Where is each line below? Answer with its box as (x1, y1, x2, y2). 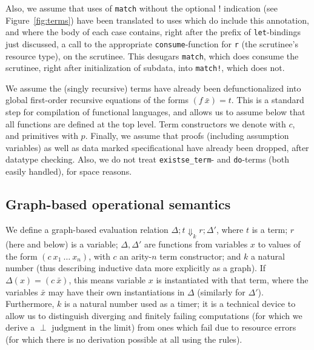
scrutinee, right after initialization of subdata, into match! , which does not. (5, 61, 285, 74)
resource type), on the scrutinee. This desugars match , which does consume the (5, 49, 299, 62)
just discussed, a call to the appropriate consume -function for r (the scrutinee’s (5, 37, 298, 50)
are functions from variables (144, 238, 248, 251)
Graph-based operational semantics (5, 195, 231, 214)
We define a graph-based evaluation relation (5, 223, 169, 235)
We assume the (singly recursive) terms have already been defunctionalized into (5, 81, 301, 94)
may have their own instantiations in (48, 285, 185, 298)
